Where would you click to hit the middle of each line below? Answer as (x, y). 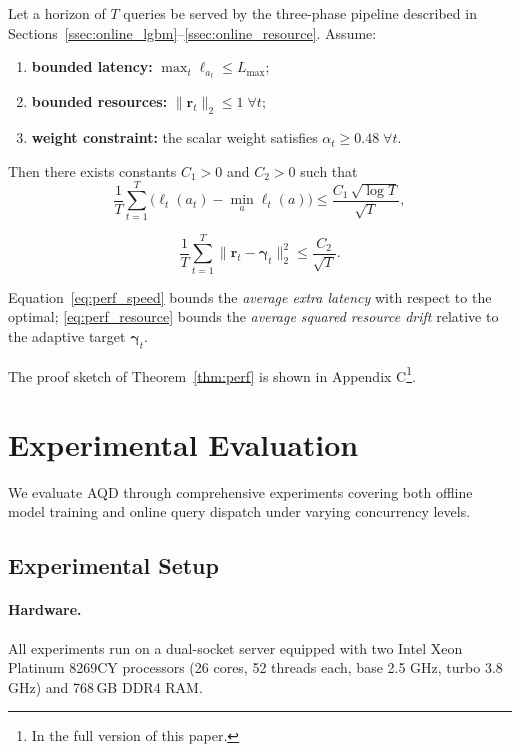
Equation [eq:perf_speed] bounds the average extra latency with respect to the (250, 296)
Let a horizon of (57, 13)
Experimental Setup (113, 565)
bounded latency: (92, 66)
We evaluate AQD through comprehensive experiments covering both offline (240, 491)
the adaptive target (67, 335)
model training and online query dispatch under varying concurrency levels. (239, 511)
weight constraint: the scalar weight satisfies (174, 137)
